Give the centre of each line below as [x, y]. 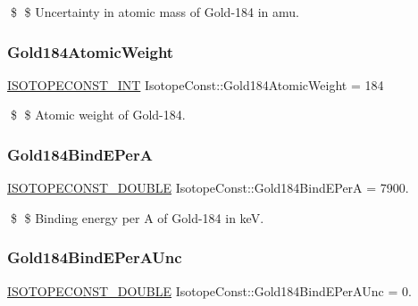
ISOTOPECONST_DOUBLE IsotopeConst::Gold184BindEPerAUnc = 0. [209, 290]
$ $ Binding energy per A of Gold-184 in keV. [137, 217]
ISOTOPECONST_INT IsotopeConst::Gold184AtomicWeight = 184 [196, 84]
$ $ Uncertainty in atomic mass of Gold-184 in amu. [155, 12]
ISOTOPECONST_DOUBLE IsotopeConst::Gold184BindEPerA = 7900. [208, 188]
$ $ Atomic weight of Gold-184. [98, 115]
